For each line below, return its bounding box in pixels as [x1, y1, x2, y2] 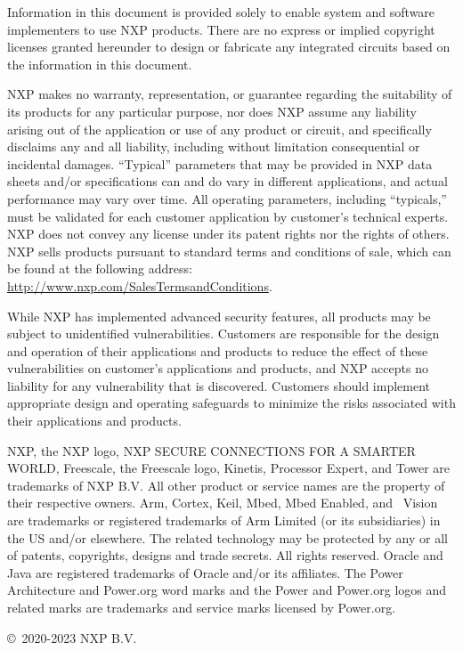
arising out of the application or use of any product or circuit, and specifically [7, 119, 432, 138]
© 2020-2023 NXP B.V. [7, 628, 137, 646]
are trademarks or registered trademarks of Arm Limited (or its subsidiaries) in [7, 511, 441, 530]
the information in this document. [7, 54, 192, 73]
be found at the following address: [7, 259, 192, 278]
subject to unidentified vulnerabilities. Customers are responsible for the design [7, 324, 440, 343]
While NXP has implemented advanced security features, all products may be [7, 306, 431, 325]
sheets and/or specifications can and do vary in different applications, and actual [7, 172, 448, 191]
